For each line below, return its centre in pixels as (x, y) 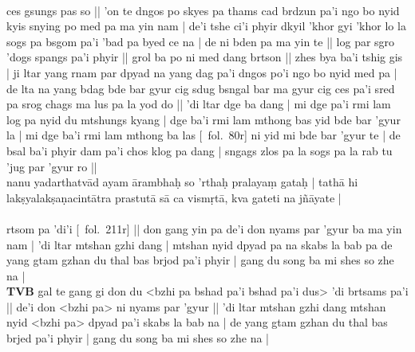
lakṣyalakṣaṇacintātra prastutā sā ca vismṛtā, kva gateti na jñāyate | (174, 197)
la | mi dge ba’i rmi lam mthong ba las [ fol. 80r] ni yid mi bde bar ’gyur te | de (204, 135)
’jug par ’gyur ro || (52, 166)
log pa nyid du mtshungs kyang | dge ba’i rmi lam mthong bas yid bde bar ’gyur (204, 119)
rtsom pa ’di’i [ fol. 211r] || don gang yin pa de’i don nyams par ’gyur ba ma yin (204, 228)
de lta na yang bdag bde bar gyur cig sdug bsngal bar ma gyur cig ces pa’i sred (201, 88)
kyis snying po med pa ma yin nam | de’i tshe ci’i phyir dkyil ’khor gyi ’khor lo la (206, 26)
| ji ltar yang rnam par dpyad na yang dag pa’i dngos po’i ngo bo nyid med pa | (202, 72)
